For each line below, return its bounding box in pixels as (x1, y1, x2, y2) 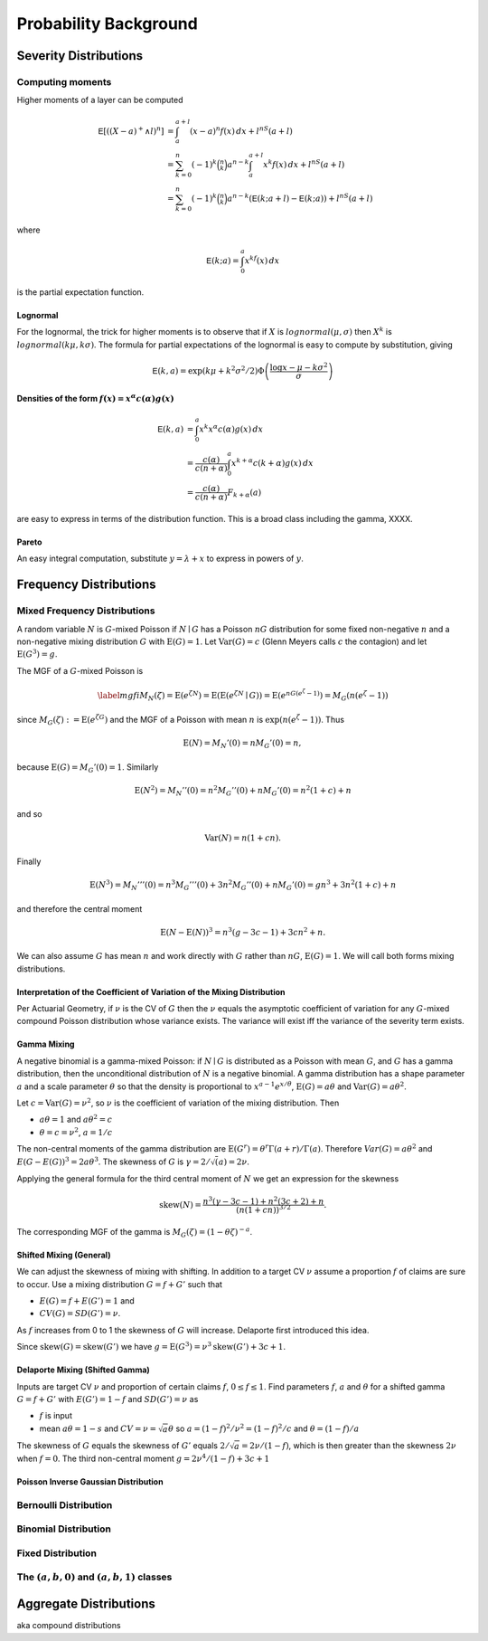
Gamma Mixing (16, 1039, 75, 1049)
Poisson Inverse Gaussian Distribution (16, 1476, 164, 1487)
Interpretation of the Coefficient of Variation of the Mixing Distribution (16, 986, 286, 997)
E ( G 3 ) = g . (16, 648, 58, 659)
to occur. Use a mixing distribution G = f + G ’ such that (16, 1278, 223, 1289)
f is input (39, 1410, 72, 1421)
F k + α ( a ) (227, 487, 262, 499)
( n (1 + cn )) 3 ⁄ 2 (235, 1203, 291, 1216)
